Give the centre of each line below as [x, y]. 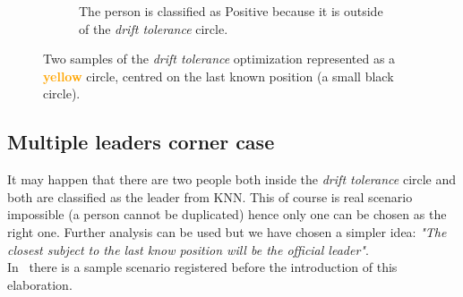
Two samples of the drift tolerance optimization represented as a [219, 59]
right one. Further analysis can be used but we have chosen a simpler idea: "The [227, 231]
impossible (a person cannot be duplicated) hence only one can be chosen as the [227, 214]
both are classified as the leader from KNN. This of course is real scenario [210, 196]
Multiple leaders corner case [141, 142]
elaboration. [40, 284]
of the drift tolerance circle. [154, 28]
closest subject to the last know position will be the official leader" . [188, 249]
